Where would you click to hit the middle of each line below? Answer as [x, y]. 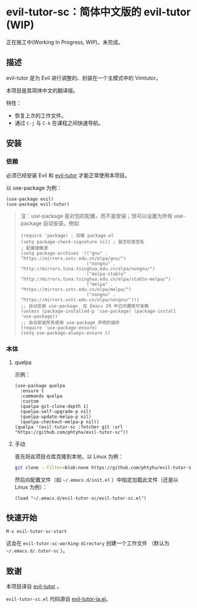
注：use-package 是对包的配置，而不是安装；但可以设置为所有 [96, 216]
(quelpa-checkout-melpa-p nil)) [60, 422]
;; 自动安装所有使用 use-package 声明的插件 [70, 323]
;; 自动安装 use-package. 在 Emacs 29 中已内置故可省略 [84, 306]
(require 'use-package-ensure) [59, 328]
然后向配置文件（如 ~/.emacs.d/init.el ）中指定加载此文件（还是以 [96, 479]
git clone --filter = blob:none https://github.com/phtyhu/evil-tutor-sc [104, 468]
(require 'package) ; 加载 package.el [67, 236]
